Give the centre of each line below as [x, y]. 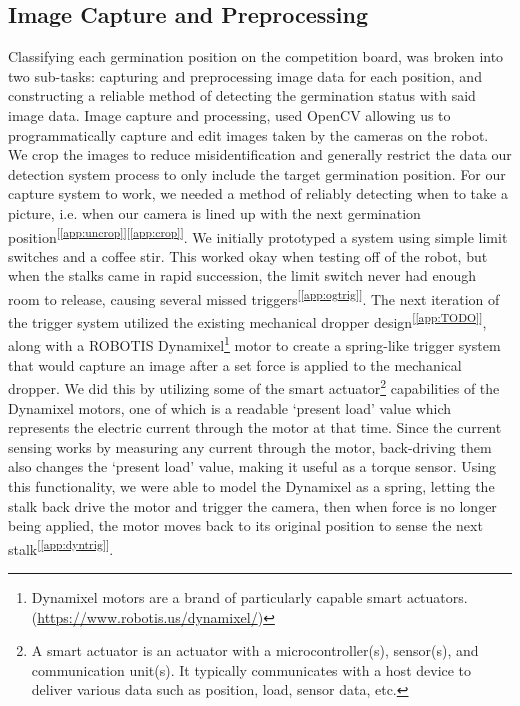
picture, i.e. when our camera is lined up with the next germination [214, 212]
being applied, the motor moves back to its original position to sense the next [245, 525]
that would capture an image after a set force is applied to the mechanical [235, 364]
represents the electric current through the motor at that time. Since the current [255, 427]
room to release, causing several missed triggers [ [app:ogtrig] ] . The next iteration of [254, 297]
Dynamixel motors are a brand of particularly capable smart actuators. [249, 596]
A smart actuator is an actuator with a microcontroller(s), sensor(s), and [255, 650]
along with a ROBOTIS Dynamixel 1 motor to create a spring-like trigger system [254, 344]
